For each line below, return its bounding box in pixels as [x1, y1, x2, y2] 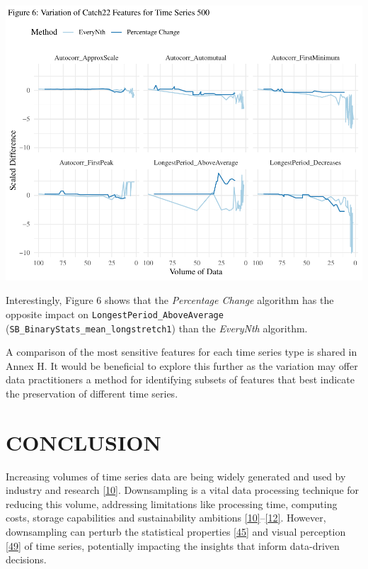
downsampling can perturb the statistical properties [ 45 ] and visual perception [6, 524, 346, 539]
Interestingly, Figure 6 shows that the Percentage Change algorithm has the [6, 293, 334, 308]
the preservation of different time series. [6, 385, 178, 400]
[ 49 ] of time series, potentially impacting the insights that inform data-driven [6, 538, 340, 553]
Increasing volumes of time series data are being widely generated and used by [6, 468, 346, 483]
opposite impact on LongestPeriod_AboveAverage [6, 306, 224, 321]
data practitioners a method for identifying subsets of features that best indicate [6, 372, 355, 387]
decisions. [6, 552, 47, 567]
